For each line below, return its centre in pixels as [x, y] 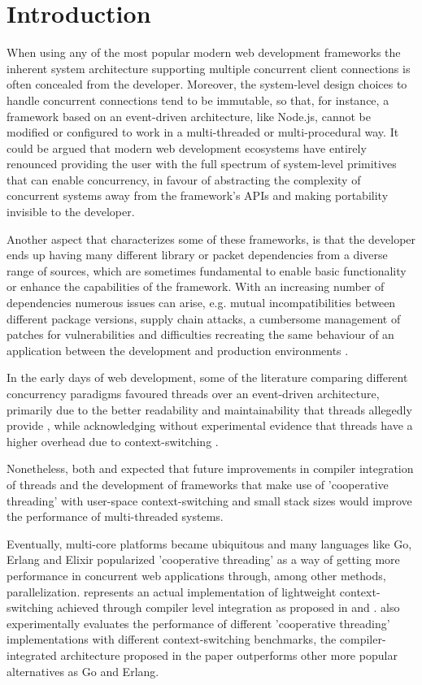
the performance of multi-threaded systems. [115, 516]
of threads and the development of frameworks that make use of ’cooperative [198, 484]
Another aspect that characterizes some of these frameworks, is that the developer [211, 238]
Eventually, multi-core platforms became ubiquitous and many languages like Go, [209, 543]
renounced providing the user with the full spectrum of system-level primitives [202, 164]
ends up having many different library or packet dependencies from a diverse [197, 255]
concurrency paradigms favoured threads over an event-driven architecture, [193, 393]
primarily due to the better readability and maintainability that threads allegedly [209, 409]
